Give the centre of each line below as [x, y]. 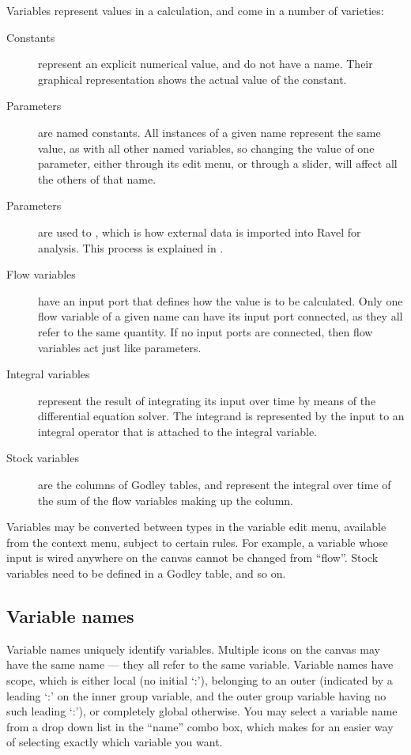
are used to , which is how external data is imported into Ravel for [200, 231]
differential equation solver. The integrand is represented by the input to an [221, 416]
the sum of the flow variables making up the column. [166, 500]
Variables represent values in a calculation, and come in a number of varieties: [195, 10]
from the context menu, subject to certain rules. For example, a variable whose [197, 542]
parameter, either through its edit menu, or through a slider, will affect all [218, 163]
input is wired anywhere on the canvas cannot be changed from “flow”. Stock [192, 558]
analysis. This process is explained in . [131, 247]
